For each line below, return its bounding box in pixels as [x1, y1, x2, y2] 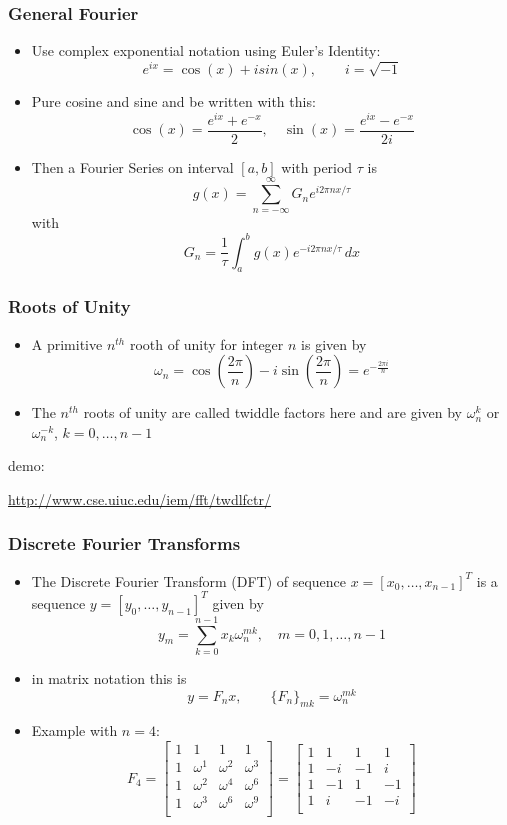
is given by [301, 333, 367, 354]
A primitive [31, 333, 103, 354]
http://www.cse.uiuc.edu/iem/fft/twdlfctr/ [8, 488, 272, 509]
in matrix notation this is [31, 668, 187, 688]
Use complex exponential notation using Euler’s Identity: [31, 40, 381, 61]
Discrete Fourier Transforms [8, 531, 241, 556]
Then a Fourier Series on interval [31, 156, 234, 177]
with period [281, 156, 353, 177]
